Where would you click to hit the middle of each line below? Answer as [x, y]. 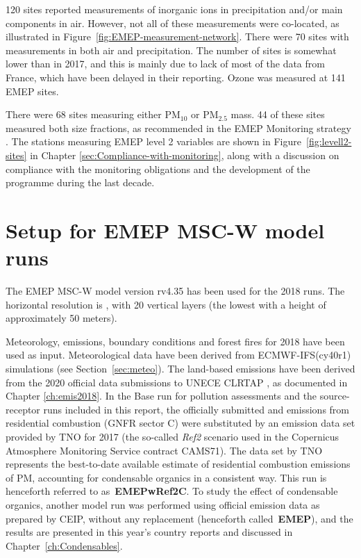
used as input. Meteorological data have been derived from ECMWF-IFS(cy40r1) [178, 355]
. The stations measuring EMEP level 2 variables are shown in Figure [153, 141]
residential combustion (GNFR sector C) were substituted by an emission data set [180, 423]
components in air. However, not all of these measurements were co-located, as [173, 23]
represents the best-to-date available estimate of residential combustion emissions [178, 464]
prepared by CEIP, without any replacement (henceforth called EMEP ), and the [179, 518]
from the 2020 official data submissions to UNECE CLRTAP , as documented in [177, 382]
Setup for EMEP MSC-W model [165, 230]
